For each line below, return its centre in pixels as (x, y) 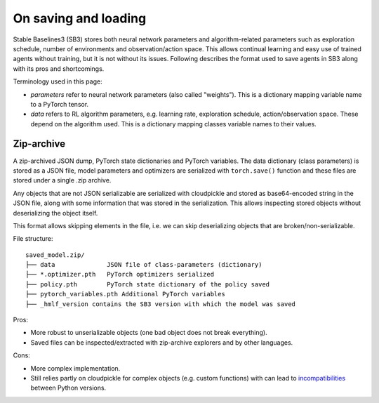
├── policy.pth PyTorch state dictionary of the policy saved (148, 284)
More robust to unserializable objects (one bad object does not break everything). (149, 333)
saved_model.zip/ (55, 255)
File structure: (33, 239)
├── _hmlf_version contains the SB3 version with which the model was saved (161, 304)
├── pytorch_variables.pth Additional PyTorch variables (126, 294)
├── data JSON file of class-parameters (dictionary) (144, 265)
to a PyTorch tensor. (60, 104)
